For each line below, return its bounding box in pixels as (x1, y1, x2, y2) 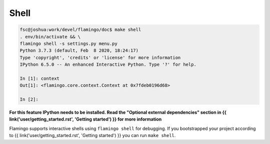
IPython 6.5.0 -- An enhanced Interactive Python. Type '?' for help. (19, 62, 197, 67)
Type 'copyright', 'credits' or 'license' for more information (19, 55, 181, 60)
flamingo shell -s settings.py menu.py (19, 40, 117, 46)
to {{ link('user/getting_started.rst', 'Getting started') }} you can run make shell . (9, 133, 176, 139)
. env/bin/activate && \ (19, 34, 81, 39)
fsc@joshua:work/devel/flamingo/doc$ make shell (19, 27, 141, 32)
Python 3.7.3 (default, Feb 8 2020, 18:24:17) (19, 48, 138, 53)
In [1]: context (19, 75, 60, 81)
